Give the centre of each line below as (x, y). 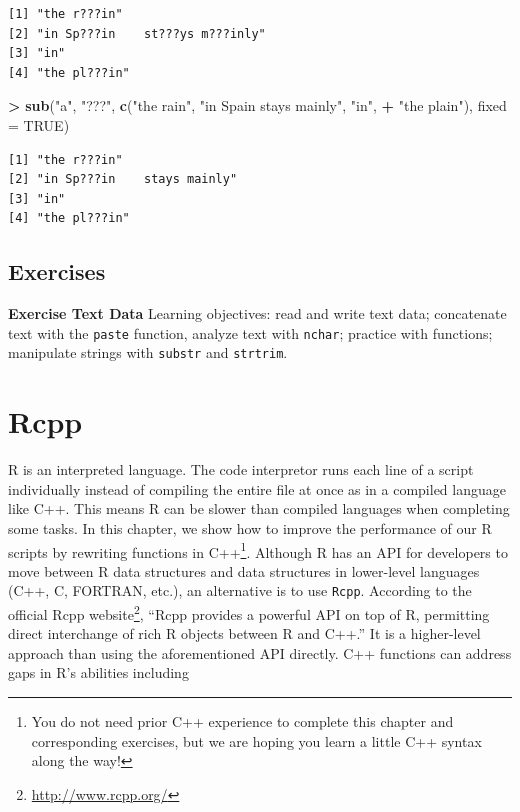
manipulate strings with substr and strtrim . (148, 352)
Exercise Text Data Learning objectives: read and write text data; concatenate (257, 313)
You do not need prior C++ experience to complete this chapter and (242, 721)
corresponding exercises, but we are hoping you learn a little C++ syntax (256, 740)
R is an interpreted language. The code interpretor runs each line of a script (241, 469)
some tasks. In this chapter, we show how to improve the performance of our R (250, 527)
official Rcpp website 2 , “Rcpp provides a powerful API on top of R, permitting (249, 612)
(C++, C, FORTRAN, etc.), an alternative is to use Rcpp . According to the (240, 590)
